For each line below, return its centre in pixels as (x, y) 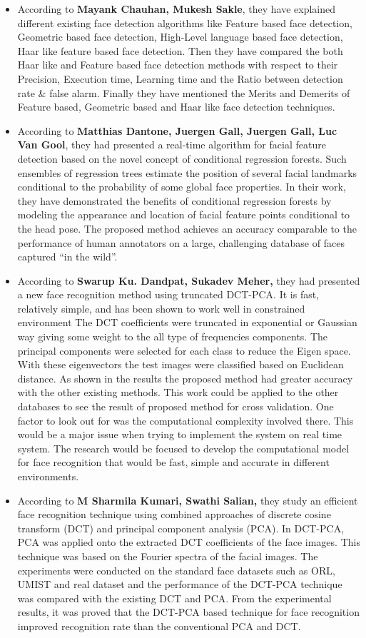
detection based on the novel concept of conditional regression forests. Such (182, 158)
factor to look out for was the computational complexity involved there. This (185, 420)
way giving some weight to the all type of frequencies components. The (173, 336)
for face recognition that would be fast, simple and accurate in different (173, 462)
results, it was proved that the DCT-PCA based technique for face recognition (188, 612)
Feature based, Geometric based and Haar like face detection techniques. (176, 107)
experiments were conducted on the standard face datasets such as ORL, (176, 570)
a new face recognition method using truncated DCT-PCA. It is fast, (168, 294)
